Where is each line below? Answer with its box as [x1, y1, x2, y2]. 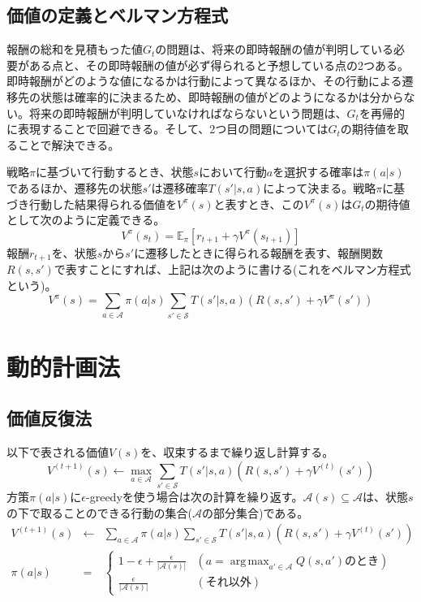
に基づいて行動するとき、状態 [35, 163, 194, 180]
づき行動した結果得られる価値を [6, 195, 177, 212]
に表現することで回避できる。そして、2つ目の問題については [6, 120, 329, 137]
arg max [230, 555, 269, 567]
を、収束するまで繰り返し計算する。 [140, 444, 334, 461]
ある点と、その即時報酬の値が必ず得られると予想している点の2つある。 [28, 56, 410, 73]
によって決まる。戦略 [263, 179, 376, 196]
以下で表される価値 [6, 444, 109, 461]
